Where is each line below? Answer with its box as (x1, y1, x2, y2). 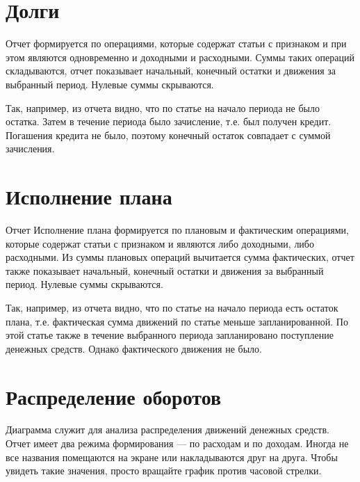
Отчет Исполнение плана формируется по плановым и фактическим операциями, (6, 223, 349, 236)
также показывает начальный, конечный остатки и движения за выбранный (6, 263, 324, 278)
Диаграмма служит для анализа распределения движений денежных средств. (6, 422, 329, 437)
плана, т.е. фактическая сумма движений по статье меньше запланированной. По (6, 314, 348, 328)
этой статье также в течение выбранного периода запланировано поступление (6, 328, 334, 342)
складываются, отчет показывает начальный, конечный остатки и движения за (6, 63, 336, 78)
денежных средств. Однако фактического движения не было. (6, 341, 262, 355)
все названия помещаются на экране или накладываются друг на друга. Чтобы (6, 449, 338, 464)
